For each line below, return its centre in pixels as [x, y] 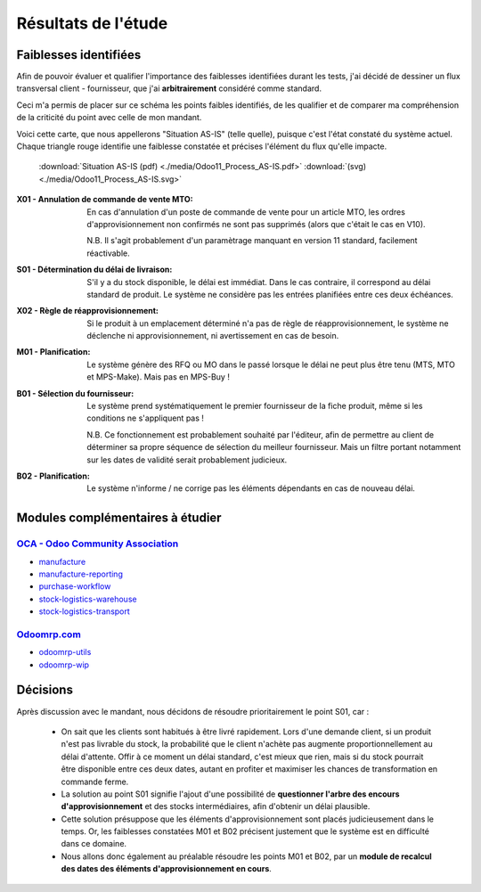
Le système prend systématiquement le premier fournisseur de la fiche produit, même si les [255, 406]
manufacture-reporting [81, 574]
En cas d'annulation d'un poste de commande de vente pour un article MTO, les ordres [246, 212]
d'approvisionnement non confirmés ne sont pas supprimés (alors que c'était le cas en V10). [257, 224]
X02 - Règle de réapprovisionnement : [88, 311]
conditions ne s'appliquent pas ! [146, 418]
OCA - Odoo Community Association [98, 544]
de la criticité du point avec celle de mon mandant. [109, 118]
